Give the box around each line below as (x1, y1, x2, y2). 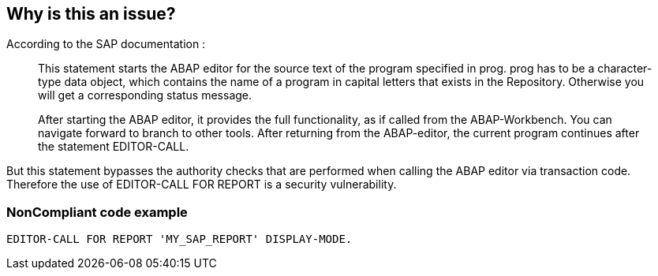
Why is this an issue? (6, 4, 176, 24)
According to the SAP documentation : (6, 37, 206, 51)
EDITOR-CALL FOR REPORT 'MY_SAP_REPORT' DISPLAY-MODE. (6, 233, 353, 246)
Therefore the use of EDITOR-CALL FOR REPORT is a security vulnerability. (6, 177, 397, 192)
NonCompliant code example (6, 203, 188, 220)
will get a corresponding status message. (38, 88, 252, 103)
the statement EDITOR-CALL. (38, 140, 189, 154)
